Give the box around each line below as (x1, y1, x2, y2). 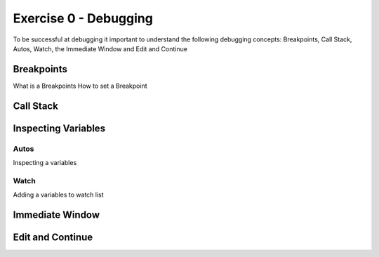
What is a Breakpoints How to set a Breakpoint (13, 81, 147, 90)
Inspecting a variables (13, 159, 77, 167)
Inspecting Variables (13, 122, 105, 134)
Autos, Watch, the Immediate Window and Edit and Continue (13, 44, 187, 53)
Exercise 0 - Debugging (13, 11, 154, 26)
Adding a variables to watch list (13, 190, 105, 199)
